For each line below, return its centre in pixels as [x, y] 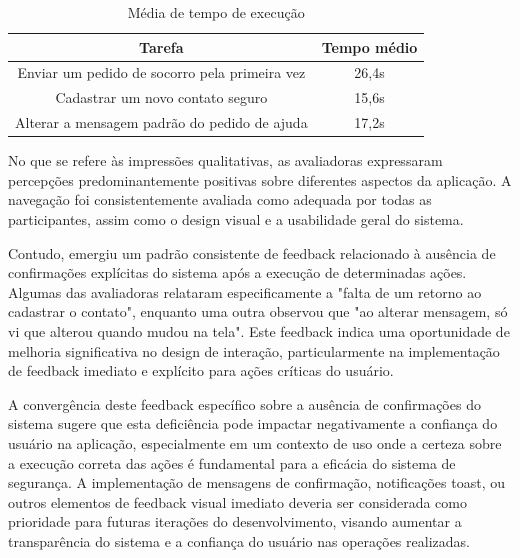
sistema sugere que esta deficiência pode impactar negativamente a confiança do [253, 423]
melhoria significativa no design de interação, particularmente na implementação [254, 350]
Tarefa [161, 46]
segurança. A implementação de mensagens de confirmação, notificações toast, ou [257, 482]
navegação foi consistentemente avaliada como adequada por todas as [220, 199]
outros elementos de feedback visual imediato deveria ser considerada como [237, 501]
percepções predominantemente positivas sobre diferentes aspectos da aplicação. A [260, 179]
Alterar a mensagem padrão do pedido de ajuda [161, 122]
